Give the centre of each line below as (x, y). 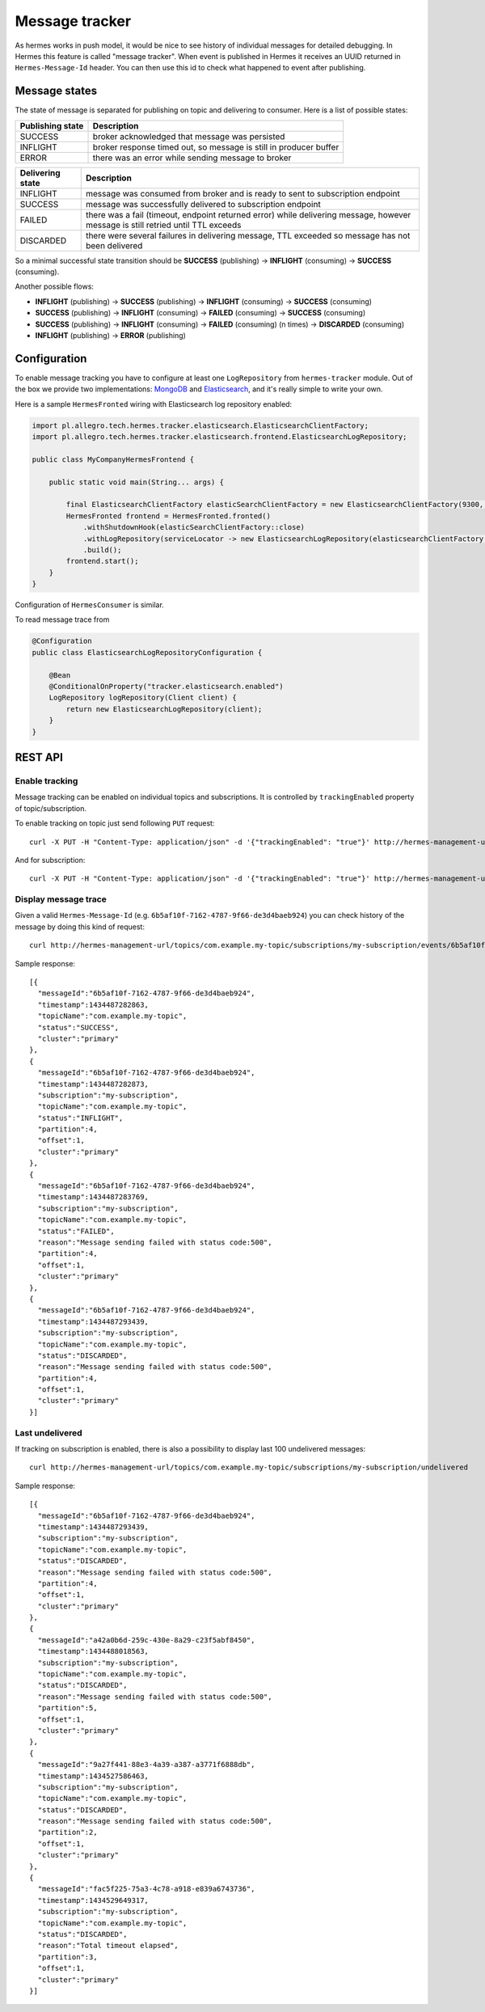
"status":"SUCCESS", (78, 1027)
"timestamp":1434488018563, (93, 1651)
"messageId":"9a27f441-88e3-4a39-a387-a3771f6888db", (146, 1765)
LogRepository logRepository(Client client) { (143, 698)
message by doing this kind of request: (80, 927)
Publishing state (52, 125)
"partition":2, (67, 1832)
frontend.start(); (102, 561)
